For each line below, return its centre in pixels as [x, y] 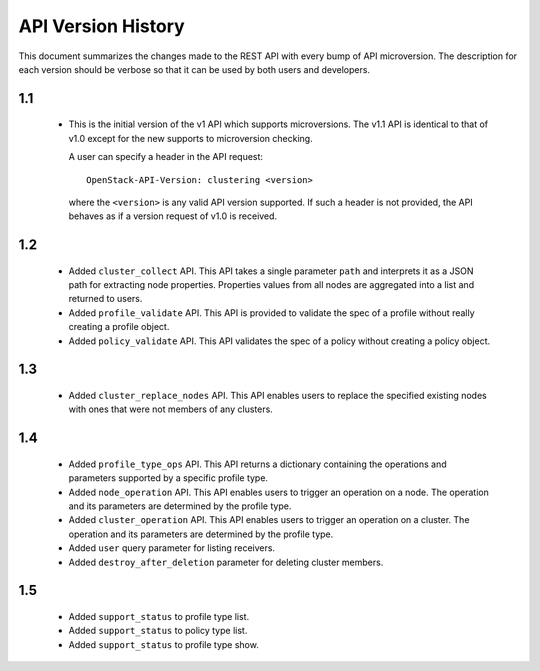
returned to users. [105, 299]
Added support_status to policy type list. [158, 631]
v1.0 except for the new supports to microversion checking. [191, 138]
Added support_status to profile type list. [159, 616]
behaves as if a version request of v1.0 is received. [173, 216]
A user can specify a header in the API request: [166, 157]
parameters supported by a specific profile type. [168, 478]
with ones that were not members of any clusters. [171, 409]
